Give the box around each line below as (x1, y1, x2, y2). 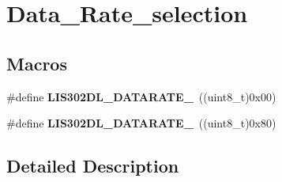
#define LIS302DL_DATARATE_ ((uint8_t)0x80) (6, 115, 276, 131)
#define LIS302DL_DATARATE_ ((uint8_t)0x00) (6, 88, 276, 104)
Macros (6, 51, 67, 75)
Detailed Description (6, 154, 179, 178)
